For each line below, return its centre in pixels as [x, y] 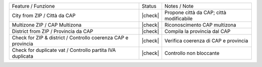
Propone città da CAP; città [195, 12]
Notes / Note [179, 6]
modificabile [178, 18]
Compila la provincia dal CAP [197, 31]
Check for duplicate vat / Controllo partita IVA [64, 50]
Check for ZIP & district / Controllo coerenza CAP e [70, 38]
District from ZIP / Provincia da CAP [52, 31]
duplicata [23, 56]
